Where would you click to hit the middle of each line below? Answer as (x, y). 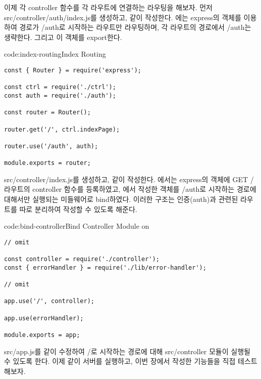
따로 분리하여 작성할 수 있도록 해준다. (78, 209)
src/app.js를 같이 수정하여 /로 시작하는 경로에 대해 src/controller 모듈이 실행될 (127, 351)
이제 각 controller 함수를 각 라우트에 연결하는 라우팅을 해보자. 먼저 (108, 7)
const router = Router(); (47, 113)
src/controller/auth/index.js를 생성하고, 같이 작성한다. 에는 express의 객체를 (123, 17)
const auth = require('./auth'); (60, 95)
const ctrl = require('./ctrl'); (60, 87)
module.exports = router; (47, 163)
